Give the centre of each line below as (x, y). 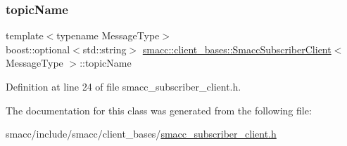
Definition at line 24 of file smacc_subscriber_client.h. (124, 86)
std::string (105, 49)
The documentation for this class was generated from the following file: (159, 110)
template (25, 35)
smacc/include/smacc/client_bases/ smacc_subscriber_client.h (141, 134)
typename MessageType (108, 35)
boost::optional (38, 49)
